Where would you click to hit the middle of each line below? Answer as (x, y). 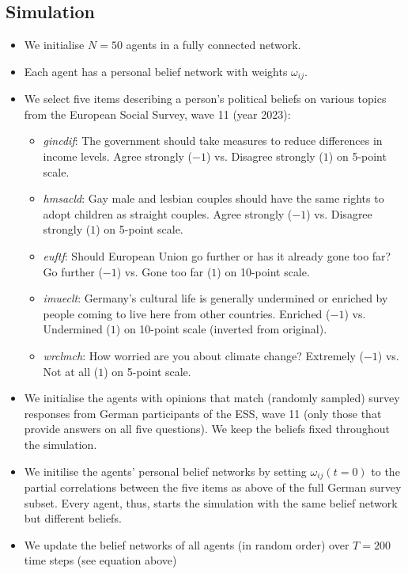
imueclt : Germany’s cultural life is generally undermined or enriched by (215, 298)
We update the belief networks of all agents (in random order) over (187, 544)
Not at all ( (71, 371)
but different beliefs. (73, 518)
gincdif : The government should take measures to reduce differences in (213, 141)
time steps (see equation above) (100, 560)
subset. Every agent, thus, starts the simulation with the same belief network (211, 502)
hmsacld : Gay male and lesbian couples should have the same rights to (213, 198)
